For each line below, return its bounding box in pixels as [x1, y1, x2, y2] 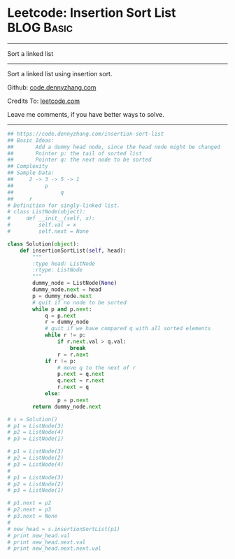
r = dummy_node [44, 318, 90, 326]
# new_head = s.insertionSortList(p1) [7, 525, 120, 532]
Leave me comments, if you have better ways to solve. [7, 110, 164, 118]
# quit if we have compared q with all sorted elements [44, 325, 211, 332]
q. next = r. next [57, 377, 105, 384]
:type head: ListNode [32, 260, 96, 267]
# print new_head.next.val [7, 539, 86, 546]
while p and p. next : [32, 306, 92, 313]
